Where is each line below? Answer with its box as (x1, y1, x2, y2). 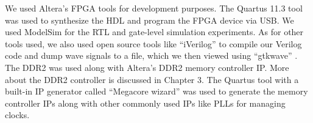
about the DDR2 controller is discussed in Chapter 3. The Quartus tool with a (5, 73, 299, 85)
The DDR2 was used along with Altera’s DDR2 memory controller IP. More (5, 61, 289, 73)
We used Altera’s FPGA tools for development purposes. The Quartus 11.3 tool (5, 2, 303, 14)
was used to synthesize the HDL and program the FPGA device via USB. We (5, 13, 294, 26)
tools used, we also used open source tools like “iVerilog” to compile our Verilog (5, 37, 302, 50)
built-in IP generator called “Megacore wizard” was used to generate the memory (5, 85, 308, 98)
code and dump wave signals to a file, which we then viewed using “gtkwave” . (5, 49, 298, 62)
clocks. (5, 108, 30, 121)
